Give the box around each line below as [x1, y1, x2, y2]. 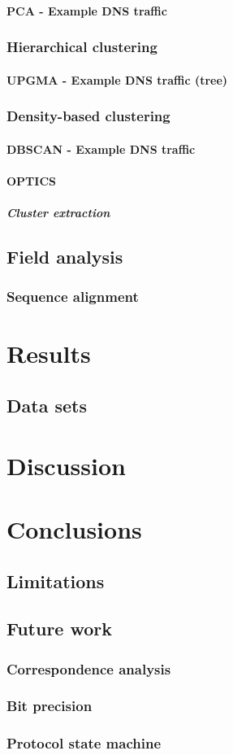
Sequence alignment [6, 286, 139, 307]
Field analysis [6, 244, 123, 269]
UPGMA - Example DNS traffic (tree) [6, 71, 228, 88]
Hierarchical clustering [6, 37, 157, 57]
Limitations [6, 568, 105, 593]
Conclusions [6, 512, 142, 545]
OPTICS [6, 172, 56, 189]
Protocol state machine [6, 733, 161, 753]
